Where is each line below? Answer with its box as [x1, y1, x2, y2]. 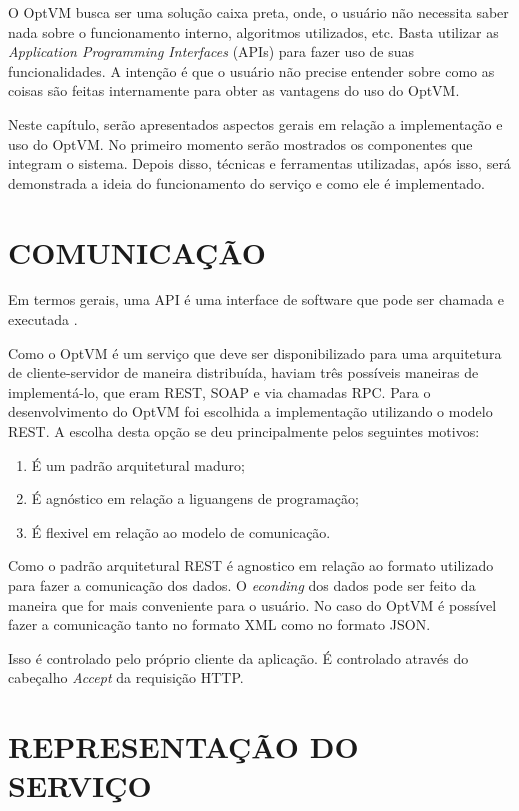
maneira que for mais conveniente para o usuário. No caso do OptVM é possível [8, 594, 497, 615]
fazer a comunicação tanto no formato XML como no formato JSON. [8, 614, 431, 635]
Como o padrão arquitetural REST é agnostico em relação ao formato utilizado [8, 555, 494, 576]
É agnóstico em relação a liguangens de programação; [31, 488, 359, 509]
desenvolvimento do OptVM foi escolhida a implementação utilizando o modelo [8, 401, 493, 422]
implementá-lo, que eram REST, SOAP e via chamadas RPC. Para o [8, 381, 431, 402]
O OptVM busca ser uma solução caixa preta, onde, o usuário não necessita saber [8, 2, 509, 22]
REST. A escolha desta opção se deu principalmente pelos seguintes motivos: [8, 421, 480, 442]
